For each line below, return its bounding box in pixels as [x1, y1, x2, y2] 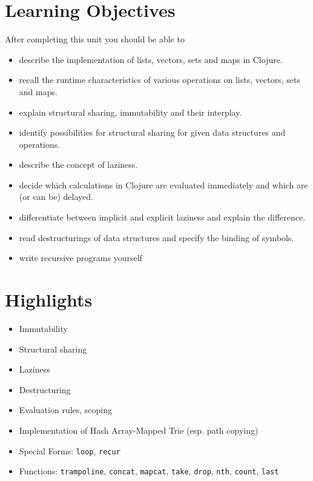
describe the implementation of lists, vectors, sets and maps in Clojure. [19, 53, 283, 65]
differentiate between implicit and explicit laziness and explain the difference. [19, 211, 306, 224]
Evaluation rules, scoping [19, 403, 113, 416]
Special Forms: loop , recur [19, 444, 120, 457]
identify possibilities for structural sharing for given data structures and [19, 126, 286, 139]
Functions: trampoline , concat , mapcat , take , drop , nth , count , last [19, 465, 279, 477]
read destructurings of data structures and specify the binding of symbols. [19, 231, 294, 244]
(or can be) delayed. [19, 190, 93, 203]
